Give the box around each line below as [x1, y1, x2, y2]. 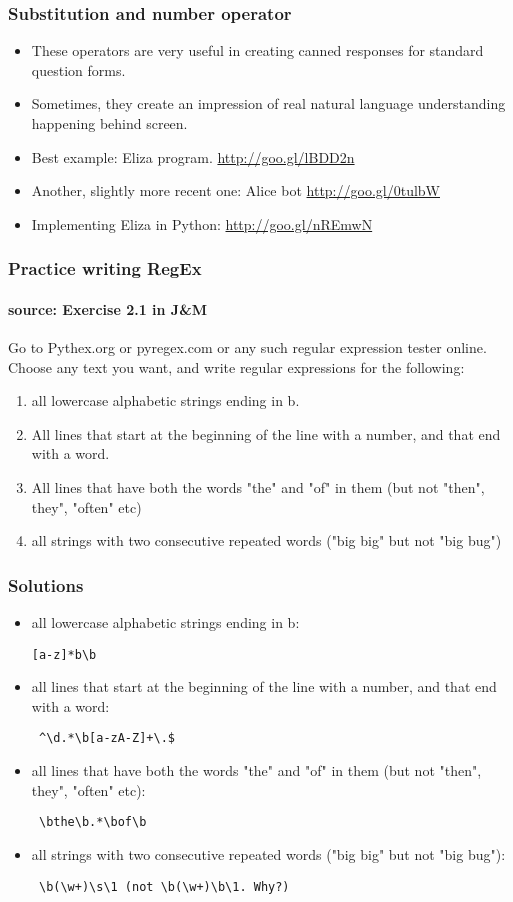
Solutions [8, 572, 84, 597]
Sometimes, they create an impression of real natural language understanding [31, 93, 506, 114]
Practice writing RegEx [8, 256, 202, 281]
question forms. [31, 59, 126, 80]
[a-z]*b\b [31, 647, 97, 662]
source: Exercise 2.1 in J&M [8, 298, 207, 319]
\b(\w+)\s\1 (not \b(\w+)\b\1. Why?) [38, 879, 290, 894]
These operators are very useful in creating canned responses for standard [31, 40, 484, 61]
